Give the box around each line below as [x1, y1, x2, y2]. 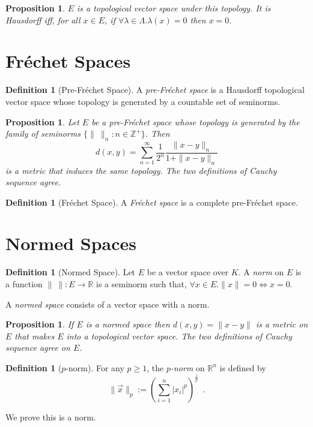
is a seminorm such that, [96, 278, 187, 290]
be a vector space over [147, 266, 229, 278]
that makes [14, 329, 55, 342]
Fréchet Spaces [5, 49, 131, 73]
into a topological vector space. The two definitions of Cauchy [66, 329, 293, 342]
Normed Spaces [5, 231, 136, 255]
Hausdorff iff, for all [5, 13, 81, 26]
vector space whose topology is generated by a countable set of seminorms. [5, 95, 281, 107]
